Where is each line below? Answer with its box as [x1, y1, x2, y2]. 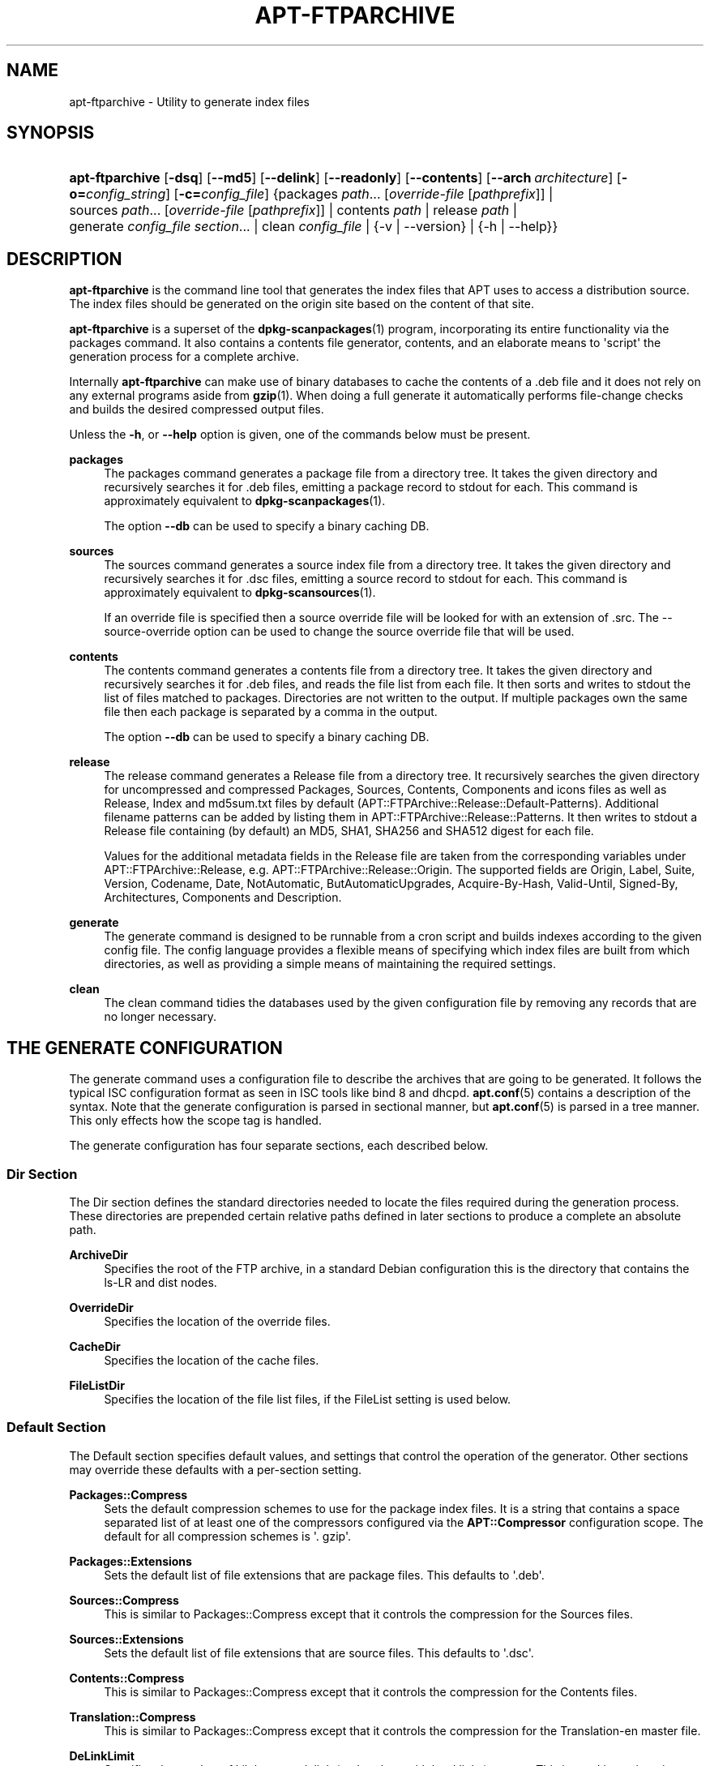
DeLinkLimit [69, 1748, 135, 1763]
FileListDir [69, 1378, 125, 1392]
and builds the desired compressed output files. [69, 402, 324, 417]
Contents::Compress [69, 1670, 185, 1685]
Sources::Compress [69, 1592, 179, 1607]
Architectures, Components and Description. [104, 890, 342, 905]
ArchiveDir [69, 1247, 129, 1262]
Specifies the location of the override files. [104, 1314, 331, 1328]
